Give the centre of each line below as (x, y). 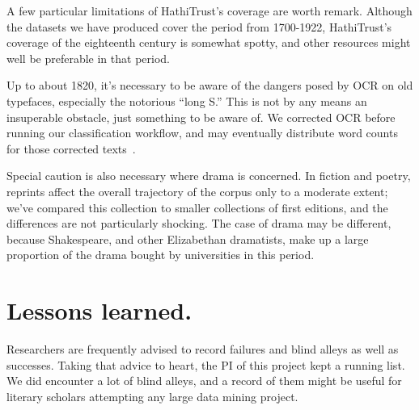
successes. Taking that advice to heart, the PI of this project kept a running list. (206, 364)
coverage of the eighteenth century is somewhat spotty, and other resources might (209, 42)
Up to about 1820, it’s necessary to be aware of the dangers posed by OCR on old (210, 85)
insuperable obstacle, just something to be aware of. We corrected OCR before (201, 117)
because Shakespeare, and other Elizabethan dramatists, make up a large (188, 238)
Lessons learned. (99, 310)
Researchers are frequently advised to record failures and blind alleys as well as (203, 349)
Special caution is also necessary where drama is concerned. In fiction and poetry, (209, 176)
